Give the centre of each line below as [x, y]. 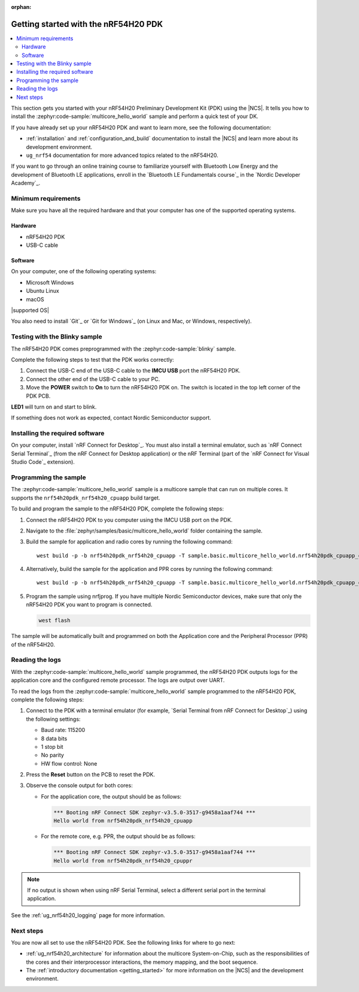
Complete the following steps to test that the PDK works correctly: [93, 359]
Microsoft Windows [50, 282]
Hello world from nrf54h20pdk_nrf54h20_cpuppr [123, 861]
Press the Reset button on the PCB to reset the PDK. [91, 775]
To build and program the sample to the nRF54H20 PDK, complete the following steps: [118, 509]
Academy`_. [26, 183]
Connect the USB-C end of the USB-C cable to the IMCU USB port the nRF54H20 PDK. [133, 371]
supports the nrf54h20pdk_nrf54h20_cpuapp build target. [86, 498]
